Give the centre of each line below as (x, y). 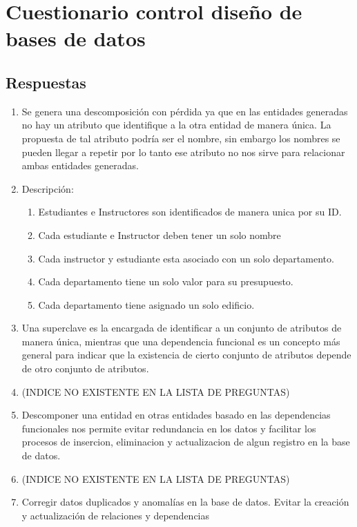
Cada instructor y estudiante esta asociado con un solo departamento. (186, 258)
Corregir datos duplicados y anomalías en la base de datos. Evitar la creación (185, 502)
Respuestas (46, 82)
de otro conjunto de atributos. (85, 368)
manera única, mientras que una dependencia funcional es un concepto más (181, 341)
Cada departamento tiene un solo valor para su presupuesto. (166, 281)
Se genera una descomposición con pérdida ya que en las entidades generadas (185, 111)
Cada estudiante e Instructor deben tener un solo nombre (160, 234)
